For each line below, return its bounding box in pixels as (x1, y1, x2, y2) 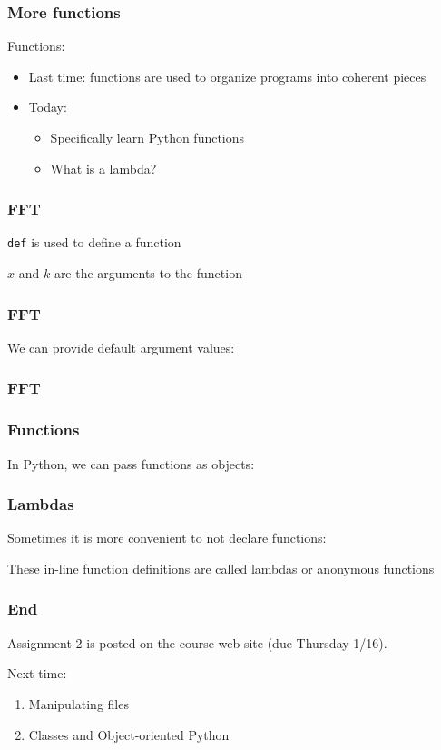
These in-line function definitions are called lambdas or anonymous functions (7, 558, 435, 577)
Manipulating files (28, 694, 129, 713)
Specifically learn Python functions (50, 128, 245, 146)
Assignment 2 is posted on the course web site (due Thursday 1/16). (7, 633, 387, 652)
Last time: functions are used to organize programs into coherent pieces (28, 66, 426, 85)
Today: (28, 97, 67, 116)
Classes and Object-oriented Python (28, 725, 230, 744)
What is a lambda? (50, 158, 157, 177)
